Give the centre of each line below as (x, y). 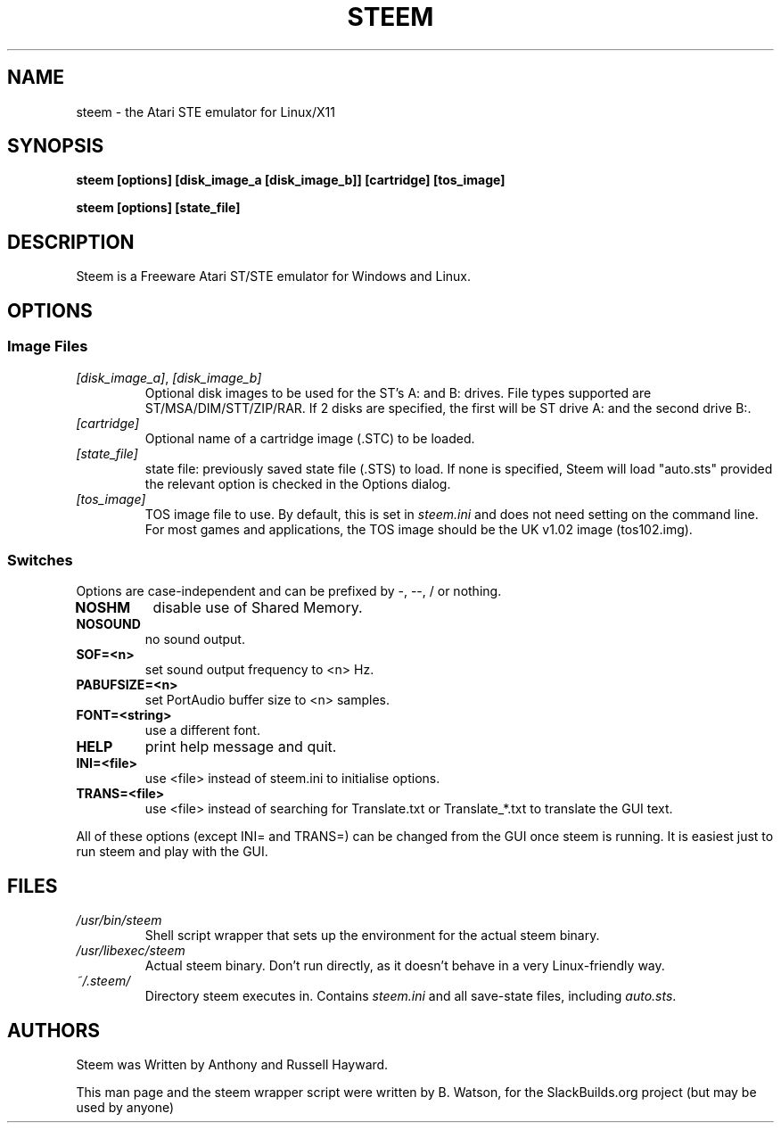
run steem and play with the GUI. (172, 852)
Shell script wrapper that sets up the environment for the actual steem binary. (372, 936)
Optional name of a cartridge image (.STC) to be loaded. (310, 438)
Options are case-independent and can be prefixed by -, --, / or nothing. (289, 591)
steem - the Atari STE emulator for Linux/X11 (206, 111)
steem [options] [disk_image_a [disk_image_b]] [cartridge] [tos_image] (291, 180)
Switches (40, 560)
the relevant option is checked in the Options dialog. (298, 483)
